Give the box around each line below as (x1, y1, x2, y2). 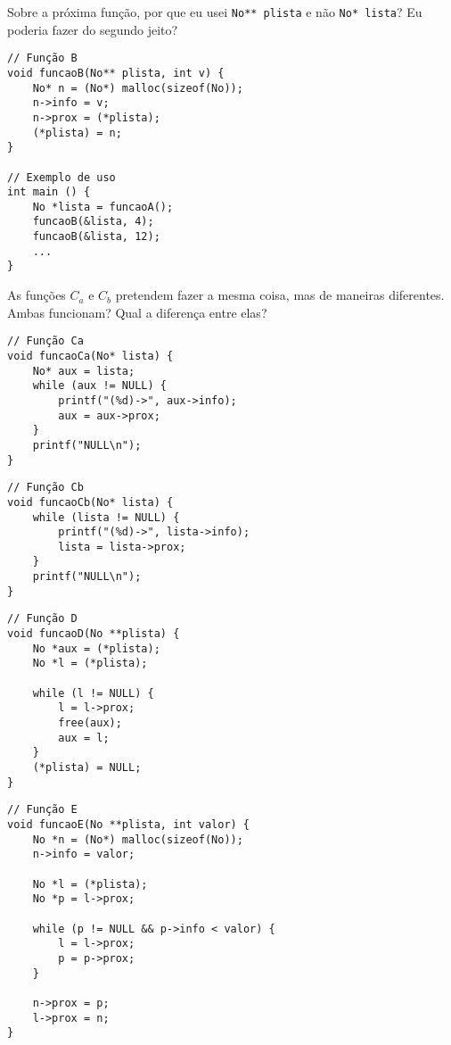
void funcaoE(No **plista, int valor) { (7, 817, 250, 831)
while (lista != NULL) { (32, 510, 180, 524)
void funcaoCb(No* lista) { (7, 495, 174, 509)
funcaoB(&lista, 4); (32, 215, 154, 228)
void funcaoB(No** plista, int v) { (7, 66, 225, 79)
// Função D (7, 612, 78, 626)
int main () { (7, 186, 91, 199)
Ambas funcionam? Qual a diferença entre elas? (7, 303, 267, 321)
